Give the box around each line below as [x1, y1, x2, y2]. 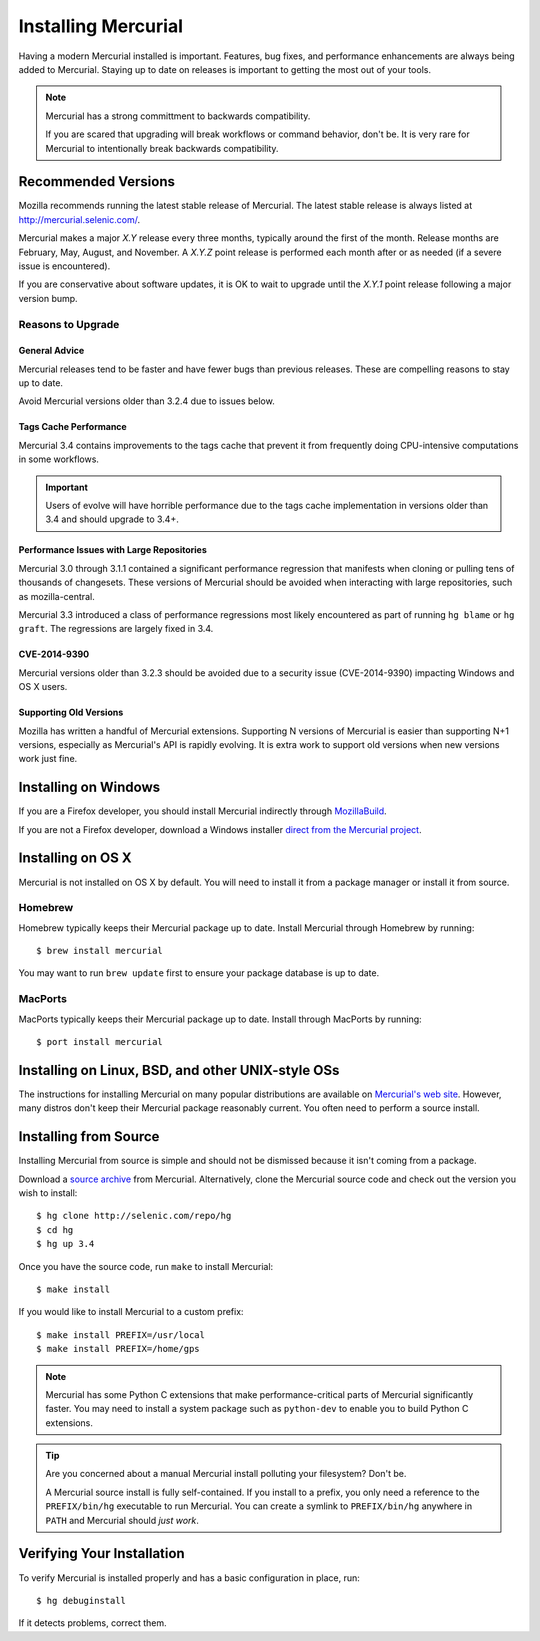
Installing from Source [18, 1128, 160, 1145]
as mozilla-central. [18, 590, 95, 602]
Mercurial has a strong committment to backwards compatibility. [45, 110, 311, 122]
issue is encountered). [18, 260, 111, 272]
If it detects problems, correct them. [18, 1617, 167, 1629]
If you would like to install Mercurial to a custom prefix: [18, 1306, 244, 1318]
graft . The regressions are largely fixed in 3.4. [18, 623, 214, 635]
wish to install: [18, 1186, 78, 1199]
